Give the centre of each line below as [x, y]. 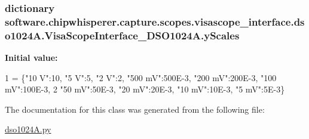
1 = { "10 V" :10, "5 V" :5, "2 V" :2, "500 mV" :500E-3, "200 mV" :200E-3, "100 [141, 77]
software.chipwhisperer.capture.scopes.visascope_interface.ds [155, 21]
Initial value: [31, 58]
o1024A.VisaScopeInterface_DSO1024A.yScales [122, 35]
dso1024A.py [28, 129]
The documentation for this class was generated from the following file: [135, 109]
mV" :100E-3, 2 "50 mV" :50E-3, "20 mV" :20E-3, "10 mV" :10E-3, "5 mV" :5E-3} [145, 89]
